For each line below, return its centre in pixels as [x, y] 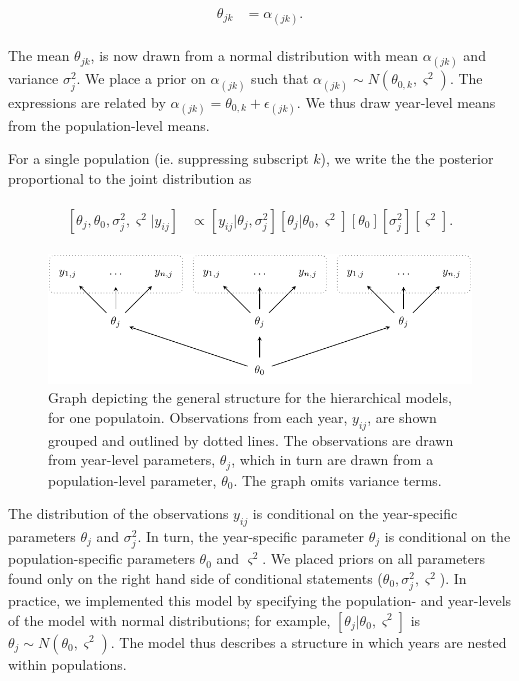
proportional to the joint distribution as [130, 178]
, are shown [402, 416]
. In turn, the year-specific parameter [251, 536]
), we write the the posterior [407, 158]
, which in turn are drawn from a [332, 459]
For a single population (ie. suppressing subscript [158, 158]
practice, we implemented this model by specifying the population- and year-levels [260, 599]
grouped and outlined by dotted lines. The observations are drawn [251, 439]
